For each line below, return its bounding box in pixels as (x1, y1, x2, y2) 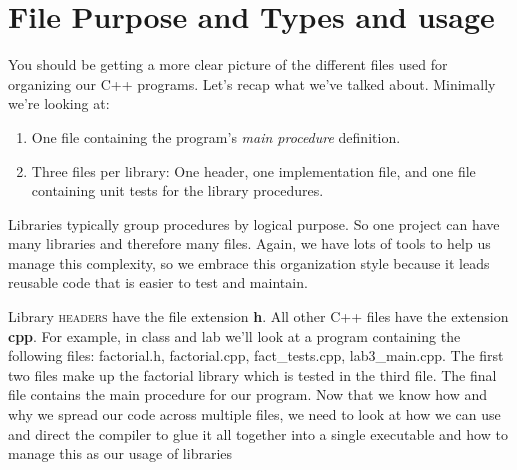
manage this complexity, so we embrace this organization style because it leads (8, 252, 490, 273)
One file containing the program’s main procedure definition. (31, 126, 401, 147)
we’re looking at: (8, 93, 110, 114)
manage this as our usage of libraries (8, 443, 233, 464)
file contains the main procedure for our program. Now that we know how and (8, 384, 488, 405)
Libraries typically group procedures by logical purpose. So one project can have (8, 213, 500, 234)
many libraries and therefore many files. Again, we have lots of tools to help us (8, 233, 491, 254)
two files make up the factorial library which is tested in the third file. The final (8, 364, 497, 385)
